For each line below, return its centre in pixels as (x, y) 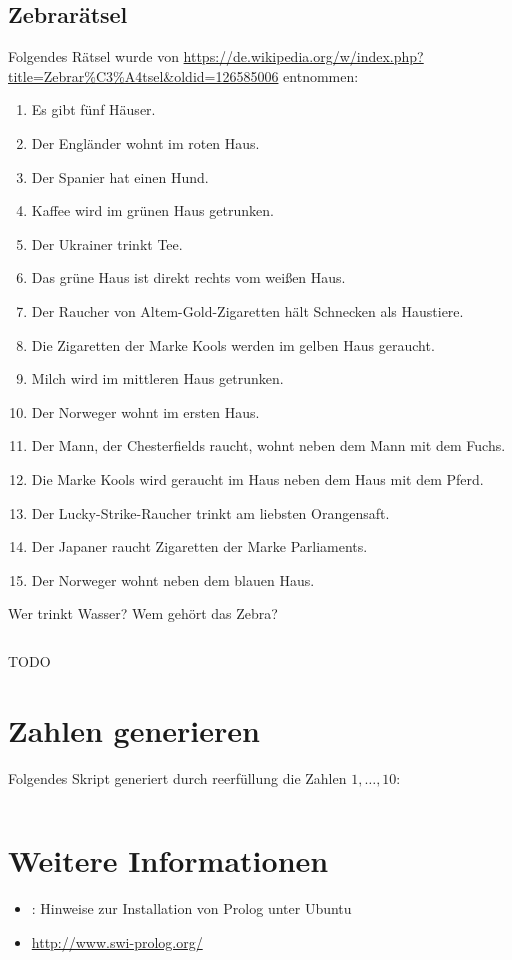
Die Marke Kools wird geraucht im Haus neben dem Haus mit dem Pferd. (257, 478)
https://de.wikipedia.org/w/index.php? (303, 56)
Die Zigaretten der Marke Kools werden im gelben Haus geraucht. (233, 344)
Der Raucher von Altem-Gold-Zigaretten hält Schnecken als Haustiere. (247, 310)
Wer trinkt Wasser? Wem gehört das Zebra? (143, 613)
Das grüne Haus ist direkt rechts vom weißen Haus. (188, 277)
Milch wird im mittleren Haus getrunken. (157, 378)
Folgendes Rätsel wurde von (93, 56)
